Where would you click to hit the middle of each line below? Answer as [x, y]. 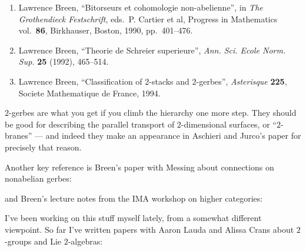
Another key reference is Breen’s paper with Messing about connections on [139, 167]
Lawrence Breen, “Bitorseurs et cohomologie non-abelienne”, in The [141, 7]
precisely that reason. [43, 147]
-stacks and [169, 81]
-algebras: [85, 241]
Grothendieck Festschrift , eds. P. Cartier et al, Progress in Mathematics [148, 19]
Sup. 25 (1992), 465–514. [64, 61]
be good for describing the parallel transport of [90, 124]
